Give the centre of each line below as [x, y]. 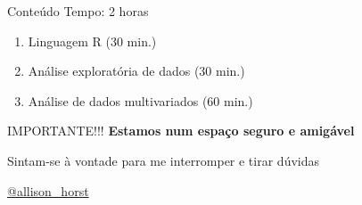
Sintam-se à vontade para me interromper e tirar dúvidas [163, 160]
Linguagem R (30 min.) [92, 41]
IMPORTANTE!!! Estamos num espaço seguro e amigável [181, 131]
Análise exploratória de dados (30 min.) [136, 71]
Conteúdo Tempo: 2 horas [78, 11]
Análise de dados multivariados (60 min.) [140, 100]
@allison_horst [48, 190]
